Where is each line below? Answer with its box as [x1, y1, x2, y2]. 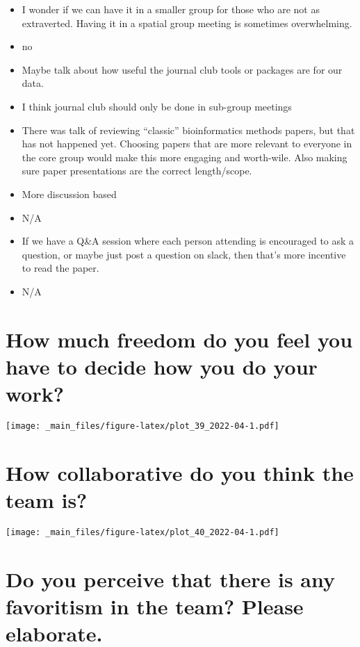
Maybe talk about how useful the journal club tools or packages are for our [22, 62, 343, 76]
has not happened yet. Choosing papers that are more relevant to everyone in [22, 136, 352, 151]
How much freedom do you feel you [6, 325, 353, 353]
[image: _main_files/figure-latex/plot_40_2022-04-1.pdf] [6, 527, 279, 537]
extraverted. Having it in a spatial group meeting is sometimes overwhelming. [22, 15, 352, 30]
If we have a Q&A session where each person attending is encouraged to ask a [22, 234, 354, 248]
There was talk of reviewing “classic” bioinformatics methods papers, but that [22, 122, 355, 137]
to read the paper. [22, 261, 99, 275]
